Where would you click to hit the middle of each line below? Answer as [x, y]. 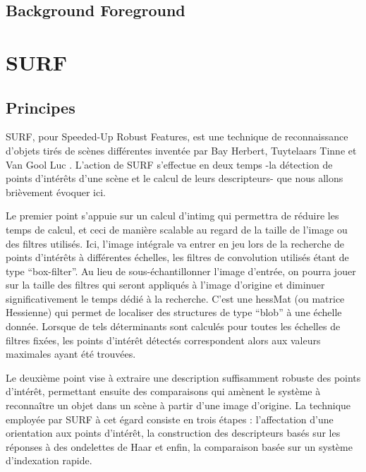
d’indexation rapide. [49, 460]
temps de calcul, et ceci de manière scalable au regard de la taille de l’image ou [177, 229]
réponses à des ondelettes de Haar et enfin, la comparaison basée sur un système [179, 446]
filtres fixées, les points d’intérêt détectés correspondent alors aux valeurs [163, 340]
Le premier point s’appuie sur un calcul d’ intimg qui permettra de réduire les [172, 216]
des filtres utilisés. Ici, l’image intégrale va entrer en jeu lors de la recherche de [175, 243]
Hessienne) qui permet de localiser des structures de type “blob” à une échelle [174, 312]
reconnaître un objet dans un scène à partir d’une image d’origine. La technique [178, 405]
